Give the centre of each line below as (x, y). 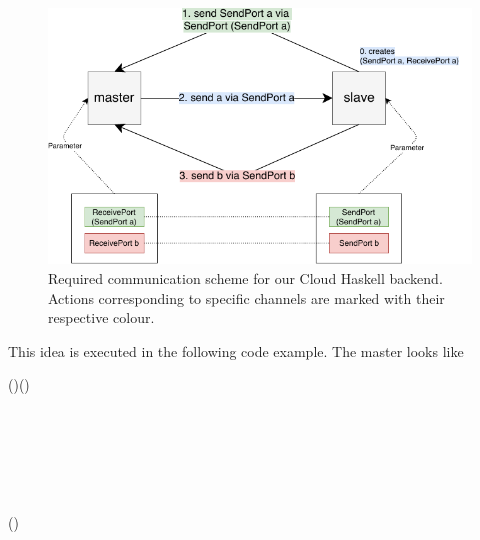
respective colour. (101, 317)
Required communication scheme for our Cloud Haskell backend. (245, 278)
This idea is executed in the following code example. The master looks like (236, 350)
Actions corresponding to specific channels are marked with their (246, 297)
